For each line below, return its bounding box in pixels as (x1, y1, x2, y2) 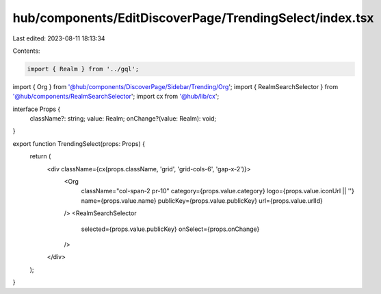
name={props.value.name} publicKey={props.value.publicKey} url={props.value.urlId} (81, 196, 323, 205)
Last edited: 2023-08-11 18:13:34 (12, 34, 105, 42)
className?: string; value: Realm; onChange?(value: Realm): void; (29, 114, 217, 123)
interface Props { (12, 105, 61, 113)
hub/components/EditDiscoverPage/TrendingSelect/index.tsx (12, 10, 374, 25)
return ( (29, 152, 51, 160)
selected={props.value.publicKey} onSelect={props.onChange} (81, 225, 260, 233)
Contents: (12, 47, 40, 55)
